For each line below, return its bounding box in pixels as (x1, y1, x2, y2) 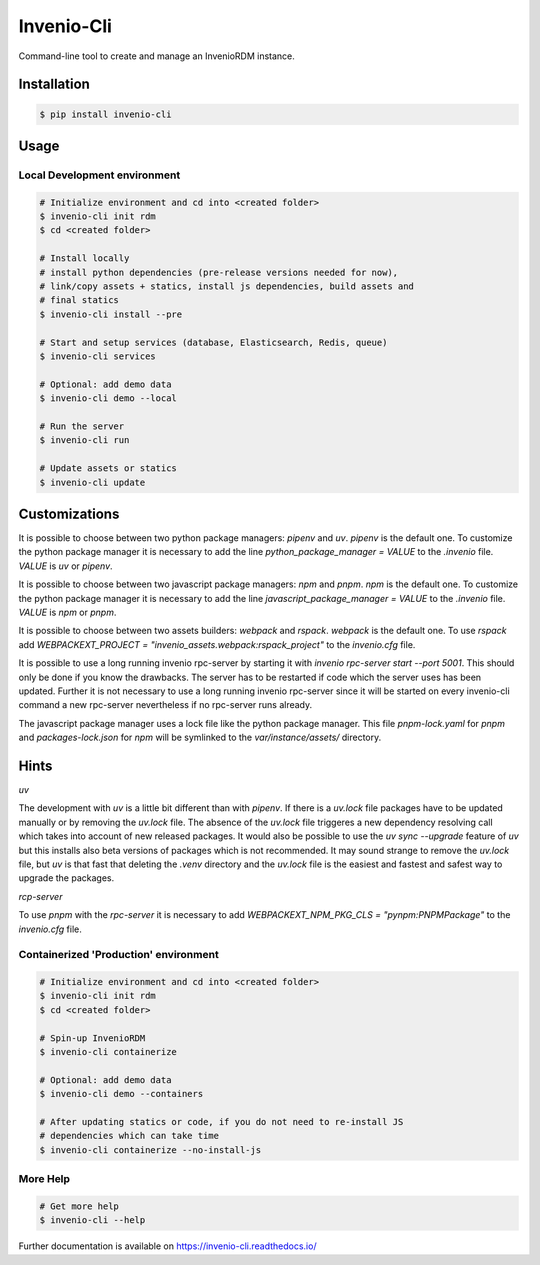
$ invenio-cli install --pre (39, 308, 183, 320)
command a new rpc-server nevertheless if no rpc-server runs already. (18, 699, 313, 711)
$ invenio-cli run (39, 435, 130, 446)
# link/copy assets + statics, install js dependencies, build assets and (39, 281, 415, 292)
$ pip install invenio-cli (39, 108, 172, 120)
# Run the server (39, 420, 125, 432)
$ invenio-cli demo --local (39, 393, 177, 404)
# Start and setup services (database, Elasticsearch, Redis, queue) (39, 336, 388, 348)
